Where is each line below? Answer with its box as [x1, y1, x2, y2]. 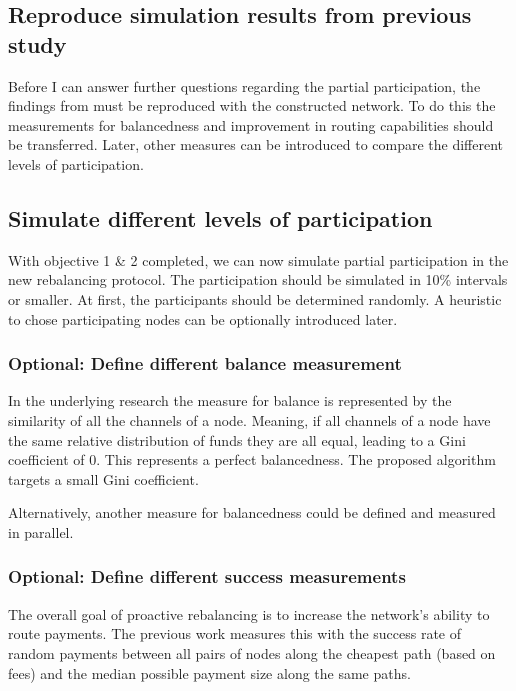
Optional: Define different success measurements [8, 564, 406, 589]
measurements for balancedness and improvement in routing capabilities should [8, 114, 494, 135]
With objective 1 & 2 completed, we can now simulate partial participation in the [8, 249, 509, 270]
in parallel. [8, 521, 74, 542]
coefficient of [8, 449, 85, 470]
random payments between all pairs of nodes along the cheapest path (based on [8, 642, 496, 663]
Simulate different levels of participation [8, 202, 433, 233]
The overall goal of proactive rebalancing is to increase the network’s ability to [8, 603, 490, 624]
